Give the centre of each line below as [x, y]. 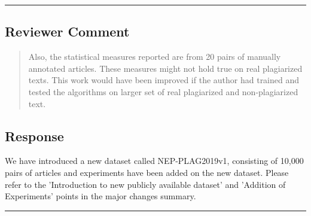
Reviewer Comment [67, 31]
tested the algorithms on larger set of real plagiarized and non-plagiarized [163, 91]
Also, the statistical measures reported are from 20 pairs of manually [155, 57]
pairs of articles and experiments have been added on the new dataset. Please [147, 172]
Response [34, 136]
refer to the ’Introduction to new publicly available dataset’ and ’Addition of [145, 184]
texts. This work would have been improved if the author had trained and [164, 80]
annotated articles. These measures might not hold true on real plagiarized [165, 68]
